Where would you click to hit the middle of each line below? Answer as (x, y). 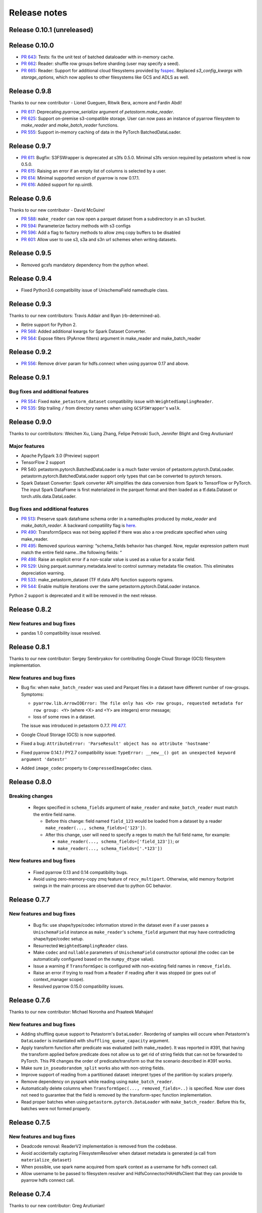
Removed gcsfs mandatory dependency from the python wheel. (85, 265)
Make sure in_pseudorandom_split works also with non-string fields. (93, 1068)
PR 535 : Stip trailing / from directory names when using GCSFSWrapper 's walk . (101, 408)
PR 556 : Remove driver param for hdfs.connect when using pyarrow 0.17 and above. (105, 363)
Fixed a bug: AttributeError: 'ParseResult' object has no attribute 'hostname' (116, 744)
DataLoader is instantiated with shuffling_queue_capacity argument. (95, 1041)
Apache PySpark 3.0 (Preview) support (60, 456)
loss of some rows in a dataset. (64, 717)
